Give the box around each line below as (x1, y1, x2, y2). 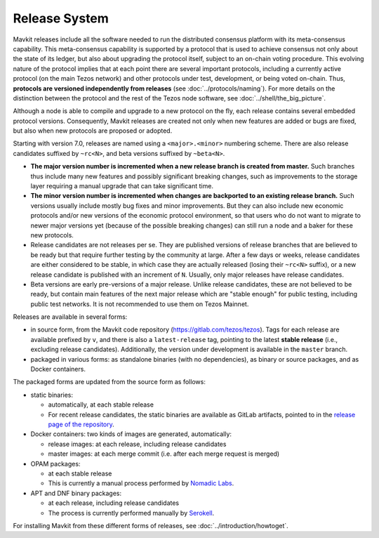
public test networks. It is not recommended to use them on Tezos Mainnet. (30, 299, 249, 308)
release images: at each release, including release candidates (48, 440, 227, 448)
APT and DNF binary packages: (30, 489, 122, 497)
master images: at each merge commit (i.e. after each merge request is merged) (48, 450, 280, 458)
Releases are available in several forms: (13, 313, 128, 321)
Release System (13, 11, 109, 26)
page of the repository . (48, 420, 115, 428)
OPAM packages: (30, 459, 81, 468)
